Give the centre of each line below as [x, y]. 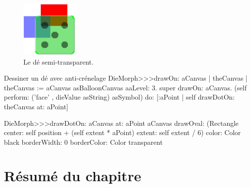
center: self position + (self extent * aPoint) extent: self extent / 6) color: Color [122, 132]
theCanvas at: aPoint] [36, 106]
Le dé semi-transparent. [59, 61]
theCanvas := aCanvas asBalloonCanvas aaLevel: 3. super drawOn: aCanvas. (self [125, 87]
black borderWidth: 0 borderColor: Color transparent [84, 142]
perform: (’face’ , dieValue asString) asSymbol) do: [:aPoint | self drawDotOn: [119, 97]
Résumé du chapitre [73, 175]
